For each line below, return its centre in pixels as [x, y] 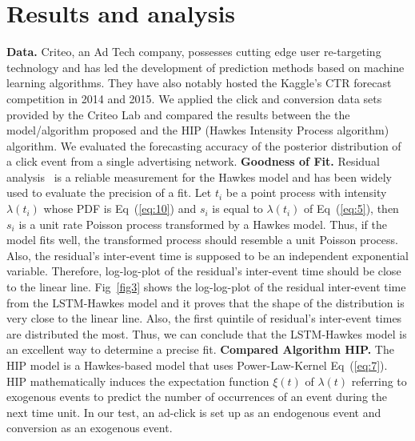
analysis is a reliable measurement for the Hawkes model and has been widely [199, 176]
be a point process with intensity [306, 192]
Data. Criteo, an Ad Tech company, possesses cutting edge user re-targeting [194, 52]
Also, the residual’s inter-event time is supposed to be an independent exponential [207, 255]
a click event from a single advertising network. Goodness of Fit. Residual [193, 161]
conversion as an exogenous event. [90, 428]
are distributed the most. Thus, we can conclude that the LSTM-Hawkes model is [207, 333]
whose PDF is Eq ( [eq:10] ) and [120, 208]
